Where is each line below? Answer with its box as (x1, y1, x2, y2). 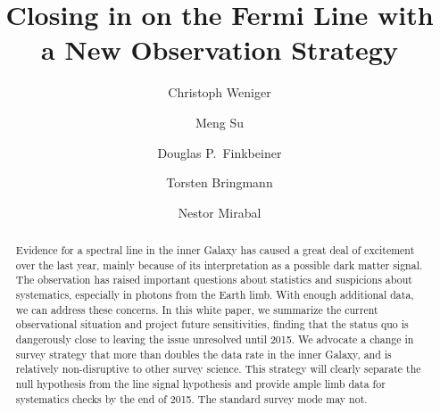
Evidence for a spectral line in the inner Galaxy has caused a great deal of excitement (15, 243, 415, 258)
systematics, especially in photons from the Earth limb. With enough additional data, (15, 287, 414, 302)
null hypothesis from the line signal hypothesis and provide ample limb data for (15, 376, 386, 391)
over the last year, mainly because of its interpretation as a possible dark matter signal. (15, 257, 423, 272)
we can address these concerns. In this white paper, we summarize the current (15, 301, 378, 317)
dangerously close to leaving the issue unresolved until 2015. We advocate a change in (15, 332, 414, 347)
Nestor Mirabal (178, 202, 262, 221)
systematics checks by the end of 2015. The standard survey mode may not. (15, 391, 368, 406)
